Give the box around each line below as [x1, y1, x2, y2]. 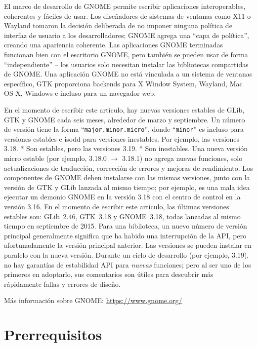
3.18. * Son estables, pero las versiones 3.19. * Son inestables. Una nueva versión [4, 143, 248, 154]
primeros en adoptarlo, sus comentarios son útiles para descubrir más [4, 269, 214, 279]
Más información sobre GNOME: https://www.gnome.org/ [4, 295, 182, 306]
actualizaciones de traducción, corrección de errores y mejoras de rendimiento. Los [4, 162, 253, 173]
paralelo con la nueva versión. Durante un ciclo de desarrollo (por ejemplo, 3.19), [4, 249, 249, 260]
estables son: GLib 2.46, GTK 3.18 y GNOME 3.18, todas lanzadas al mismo [4, 211, 241, 221]
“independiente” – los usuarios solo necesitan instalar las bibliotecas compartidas [4, 59, 249, 69]
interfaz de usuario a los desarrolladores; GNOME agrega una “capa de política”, [4, 30, 249, 40]
